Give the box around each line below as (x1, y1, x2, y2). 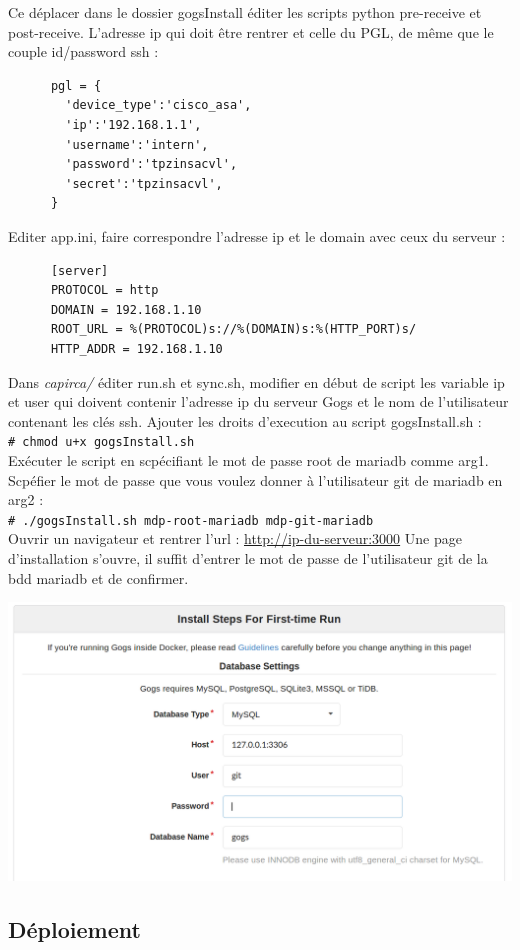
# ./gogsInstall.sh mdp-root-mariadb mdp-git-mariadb (8, 513, 374, 528)
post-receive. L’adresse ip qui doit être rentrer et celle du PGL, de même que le (8, 21, 494, 42)
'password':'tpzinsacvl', (65, 157, 238, 172)
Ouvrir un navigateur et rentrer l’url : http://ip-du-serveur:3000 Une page (8, 528, 462, 549)
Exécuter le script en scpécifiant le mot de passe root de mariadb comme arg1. (8, 449, 489, 470)
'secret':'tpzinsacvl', (65, 176, 223, 191)
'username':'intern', (65, 137, 209, 152)
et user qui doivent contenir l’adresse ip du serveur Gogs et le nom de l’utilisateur (8, 391, 509, 412)
